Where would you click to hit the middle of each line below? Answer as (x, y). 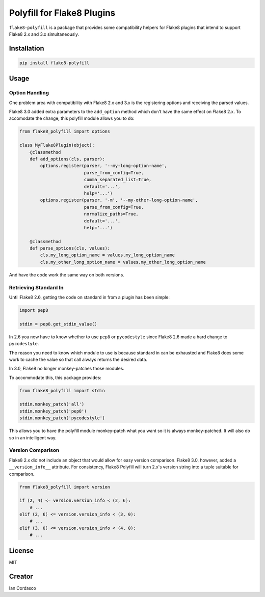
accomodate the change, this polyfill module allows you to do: (72, 118)
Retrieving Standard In (36, 287)
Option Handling (29, 93)
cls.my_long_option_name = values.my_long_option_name (107, 255)
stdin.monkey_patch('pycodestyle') (62, 418)
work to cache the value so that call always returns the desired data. (78, 359)
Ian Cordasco (23, 588)
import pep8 (34, 310)
